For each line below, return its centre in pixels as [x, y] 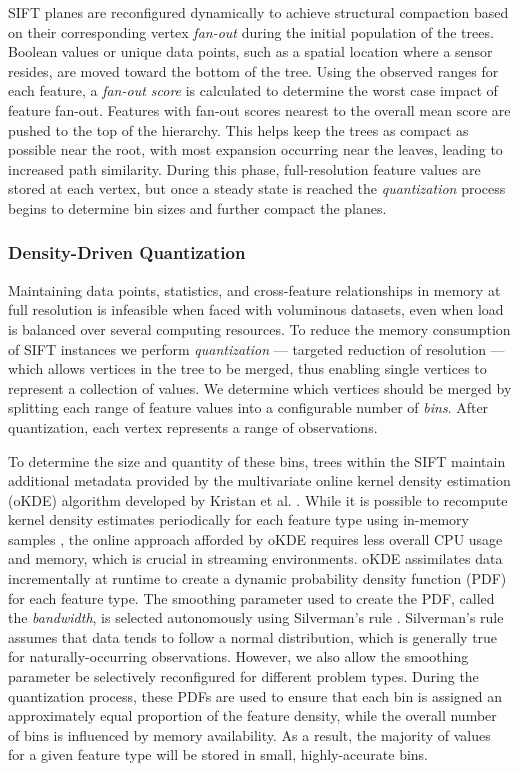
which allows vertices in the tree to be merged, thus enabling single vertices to [247, 368]
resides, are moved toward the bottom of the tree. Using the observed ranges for [253, 70]
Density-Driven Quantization [127, 252]
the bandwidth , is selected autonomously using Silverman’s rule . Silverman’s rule [256, 617]
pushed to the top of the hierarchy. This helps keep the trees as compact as [238, 129]
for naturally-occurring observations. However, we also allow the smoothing [238, 656]
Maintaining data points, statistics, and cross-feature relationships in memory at [254, 289]
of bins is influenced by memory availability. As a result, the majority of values [249, 734]
